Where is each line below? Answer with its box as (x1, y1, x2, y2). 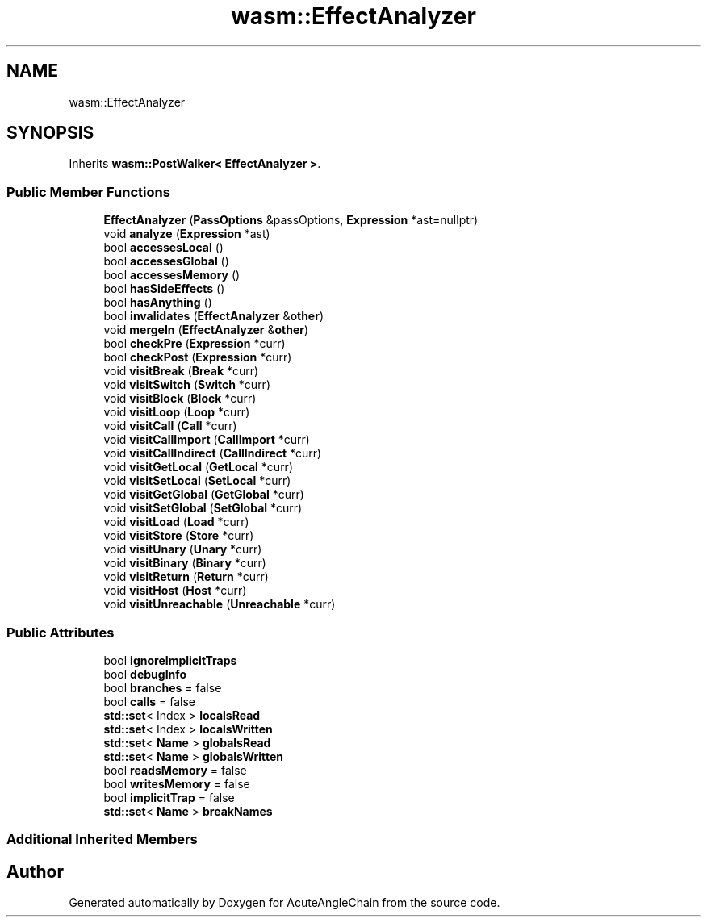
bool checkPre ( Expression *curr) (103, 336, 286, 351)
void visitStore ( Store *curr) (103, 528, 254, 543)
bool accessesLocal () (103, 240, 224, 255)
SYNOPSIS (6, 123, 94, 144)
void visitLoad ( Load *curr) (103, 515, 249, 529)
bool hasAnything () (103, 295, 212, 310)
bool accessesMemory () (103, 268, 241, 282)
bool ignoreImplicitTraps (103, 653, 237, 667)
